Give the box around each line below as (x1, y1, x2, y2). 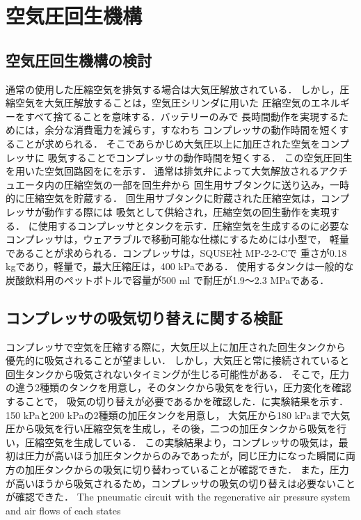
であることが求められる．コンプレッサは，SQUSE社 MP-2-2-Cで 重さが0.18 (6, 245, 347, 260)
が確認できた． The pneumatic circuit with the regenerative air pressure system (6, 489, 351, 504)
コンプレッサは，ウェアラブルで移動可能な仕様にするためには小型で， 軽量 (6, 232, 349, 246)
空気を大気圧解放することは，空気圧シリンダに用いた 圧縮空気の (15, 95, 311, 110)
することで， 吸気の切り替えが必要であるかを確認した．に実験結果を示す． (6, 394, 348, 409)
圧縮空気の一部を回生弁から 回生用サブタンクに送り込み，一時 (63, 177, 350, 191)
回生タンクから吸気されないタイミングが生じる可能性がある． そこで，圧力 (6, 366, 350, 381)
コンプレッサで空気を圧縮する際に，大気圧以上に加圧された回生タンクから (6, 339, 346, 354)
